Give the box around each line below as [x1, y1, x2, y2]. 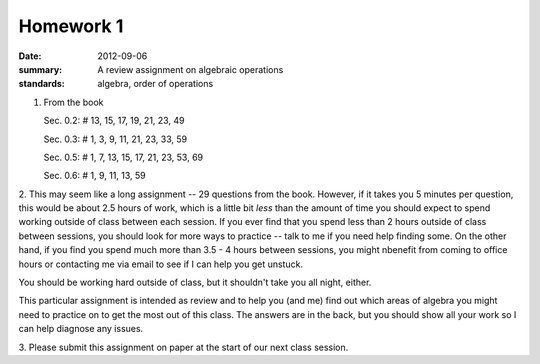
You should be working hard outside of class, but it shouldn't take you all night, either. [18, 276, 372, 289]
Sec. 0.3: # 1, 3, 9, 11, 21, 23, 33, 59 [43, 133, 188, 145]
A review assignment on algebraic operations [97, 63, 284, 75]
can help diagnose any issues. [18, 323, 144, 335]
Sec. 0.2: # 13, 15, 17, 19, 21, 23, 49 [43, 115, 185, 127]
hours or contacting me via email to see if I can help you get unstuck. [18, 258, 304, 270]
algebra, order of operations [97, 78, 214, 90]
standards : [18, 78, 65, 90]
